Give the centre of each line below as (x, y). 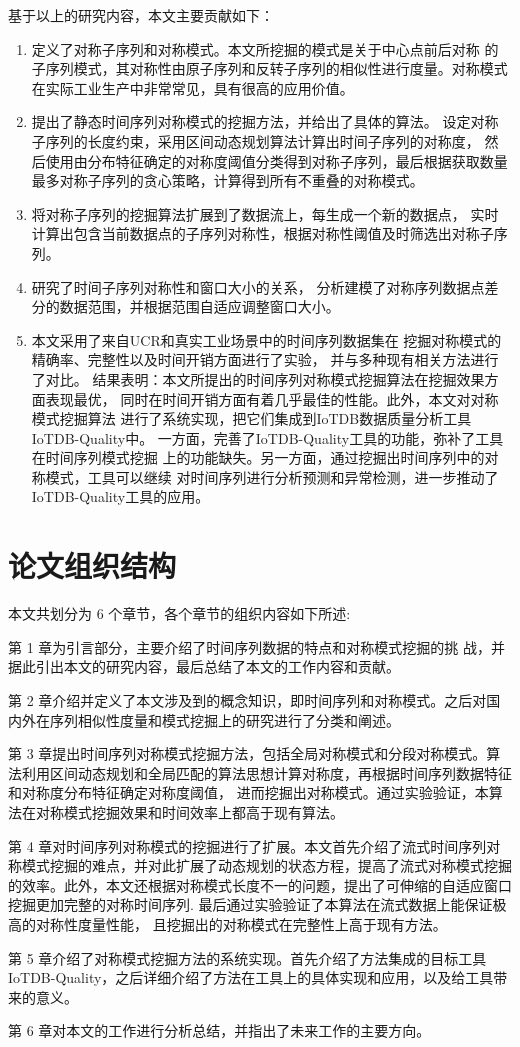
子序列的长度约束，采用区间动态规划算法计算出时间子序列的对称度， (255, 140)
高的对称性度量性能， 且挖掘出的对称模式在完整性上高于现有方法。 (227, 923)
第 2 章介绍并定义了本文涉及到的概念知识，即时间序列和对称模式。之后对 (247, 699)
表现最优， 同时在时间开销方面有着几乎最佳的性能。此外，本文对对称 (272, 398)
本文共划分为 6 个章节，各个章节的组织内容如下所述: (179, 613)
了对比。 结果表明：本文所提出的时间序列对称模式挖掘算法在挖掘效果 (258, 378)
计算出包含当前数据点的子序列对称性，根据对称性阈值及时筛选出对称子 (262, 233)
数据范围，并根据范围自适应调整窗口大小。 (199, 306)
